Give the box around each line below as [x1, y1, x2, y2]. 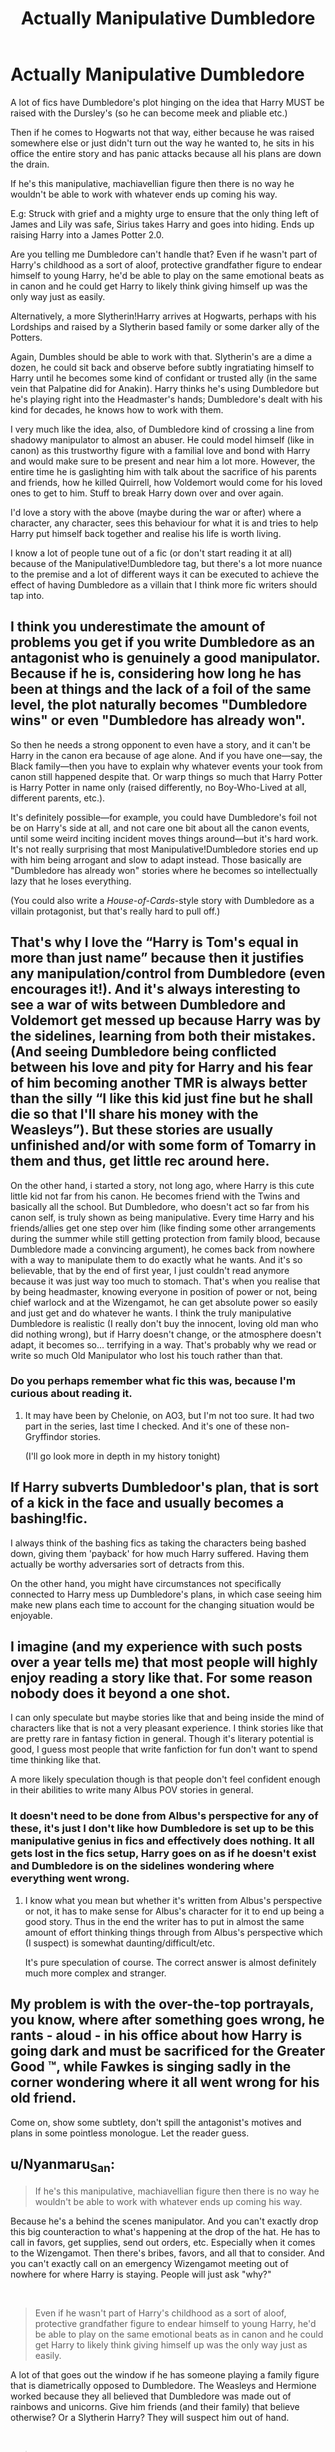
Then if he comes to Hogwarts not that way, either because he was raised [10, 126, 315, 138]
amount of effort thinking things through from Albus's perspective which [24, 1926, 323, 1938]
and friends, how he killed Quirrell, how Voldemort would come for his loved [10, 476, 323, 488]
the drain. [10, 158, 50, 170]
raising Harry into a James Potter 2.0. [10, 228, 165, 241]
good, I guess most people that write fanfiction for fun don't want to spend [10, 1743, 318, 1756]
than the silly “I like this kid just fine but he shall [10, 1090, 314, 1107]
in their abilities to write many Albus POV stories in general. [10, 1784, 254, 1796]
